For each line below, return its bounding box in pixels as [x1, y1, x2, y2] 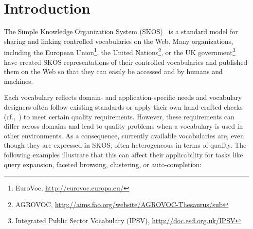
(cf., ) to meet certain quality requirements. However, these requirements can [4, 111, 235, 121]
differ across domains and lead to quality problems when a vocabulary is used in [4, 121, 243, 131]
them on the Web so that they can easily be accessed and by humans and [4, 66, 223, 76]
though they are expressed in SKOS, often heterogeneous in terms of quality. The [4, 140, 247, 150]
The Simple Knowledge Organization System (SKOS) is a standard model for [4, 26, 238, 37]
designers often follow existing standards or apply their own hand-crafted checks [4, 101, 243, 112]
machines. [4, 76, 33, 86]
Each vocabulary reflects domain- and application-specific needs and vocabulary [4, 92, 242, 102]
